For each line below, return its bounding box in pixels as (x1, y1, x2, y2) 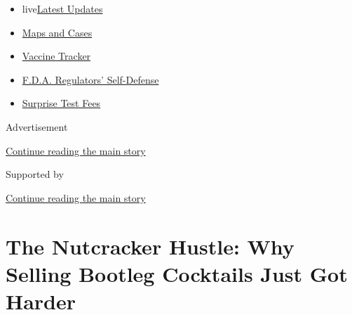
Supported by (6, 167, 64, 181)
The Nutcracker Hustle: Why (6, 231, 295, 260)
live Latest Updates (22, 1, 103, 15)
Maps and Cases (22, 25, 93, 39)
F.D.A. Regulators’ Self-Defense (22, 72, 159, 86)
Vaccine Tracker (22, 49, 91, 63)
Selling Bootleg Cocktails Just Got (6, 259, 348, 288)
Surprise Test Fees (22, 96, 101, 110)
